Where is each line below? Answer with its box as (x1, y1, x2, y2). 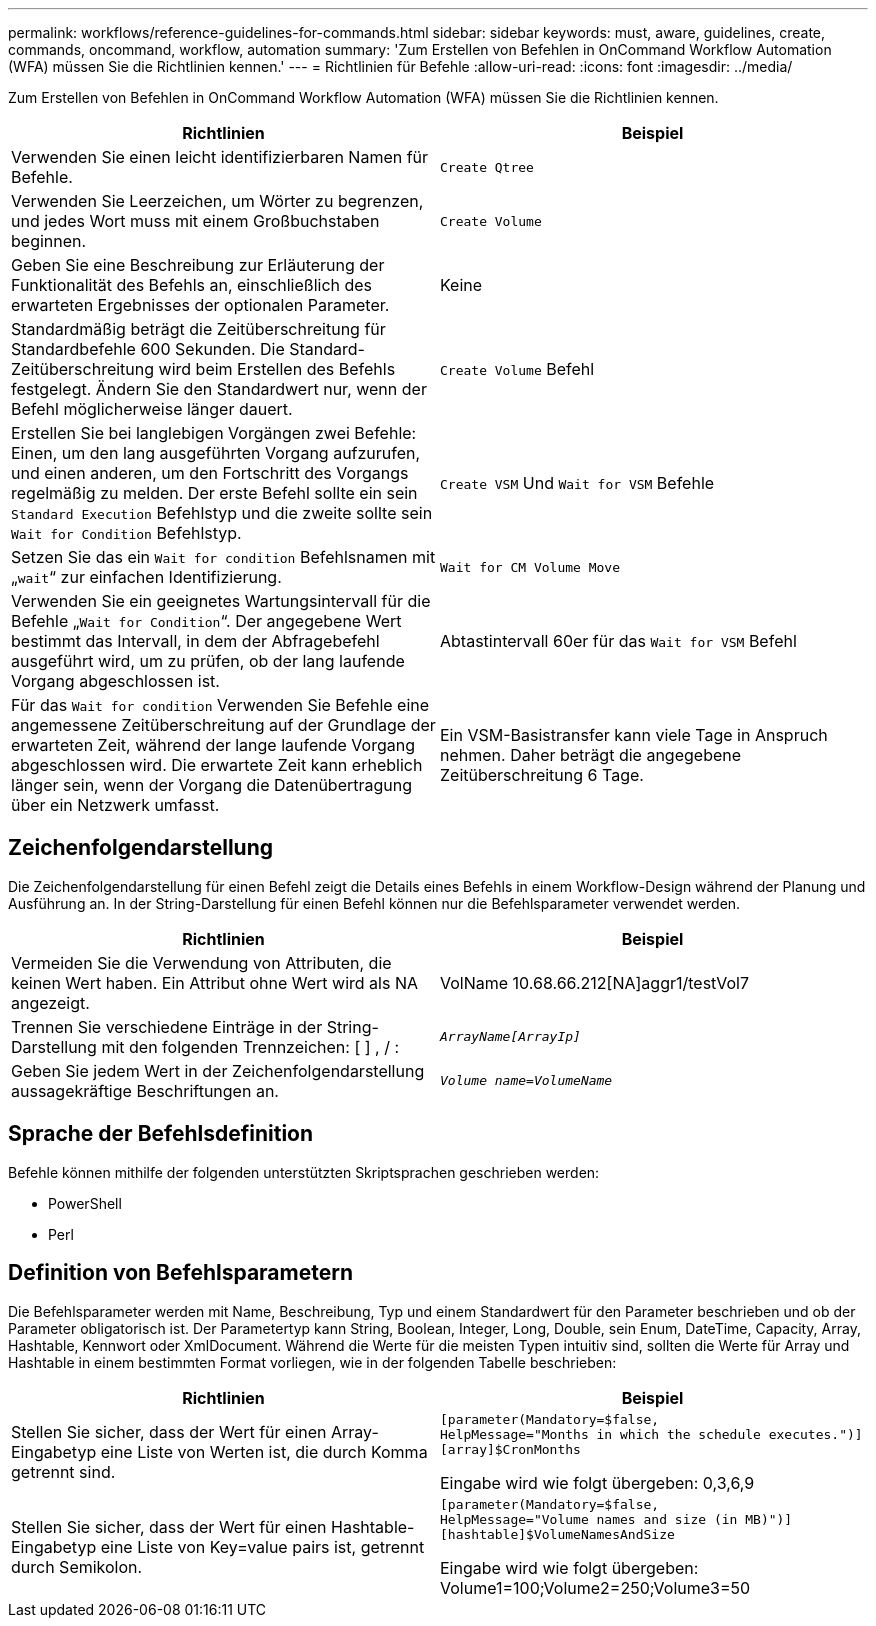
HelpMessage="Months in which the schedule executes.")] (440, 1426, 863, 1442)
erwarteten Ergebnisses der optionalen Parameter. (11, 295, 390, 315)
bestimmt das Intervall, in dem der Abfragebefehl (11, 631, 380, 651)
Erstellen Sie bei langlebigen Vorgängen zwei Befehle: (11, 423, 417, 443)
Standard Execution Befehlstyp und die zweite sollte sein (11, 503, 433, 523)
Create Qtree (440, 159, 534, 175)
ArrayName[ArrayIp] (440, 1029, 581, 1045)
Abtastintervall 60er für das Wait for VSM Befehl (440, 631, 797, 651)
